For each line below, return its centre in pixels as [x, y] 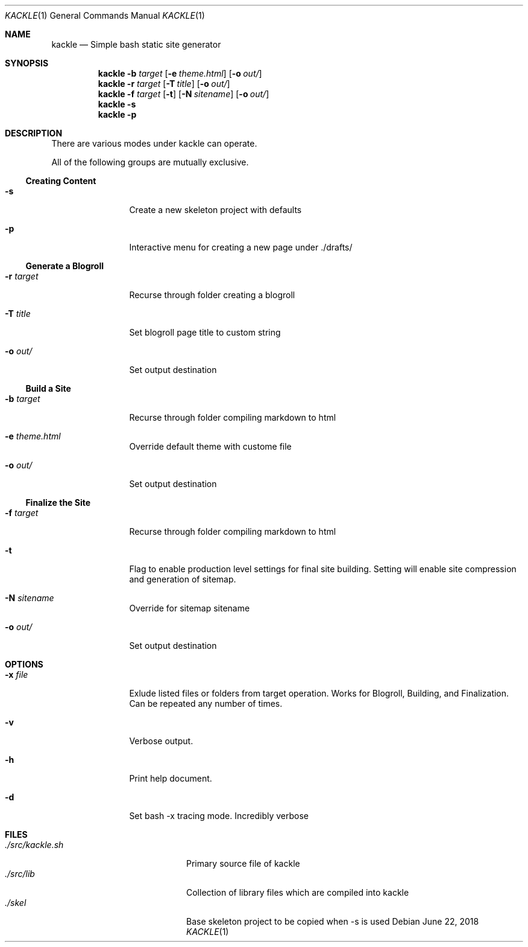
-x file [17, 674]
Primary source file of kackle [243, 863]
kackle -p [117, 114]
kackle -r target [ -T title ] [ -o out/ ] [164, 84]
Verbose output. [161, 741]
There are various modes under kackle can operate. [154, 143]
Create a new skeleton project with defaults [215, 210]
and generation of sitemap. [183, 579]
